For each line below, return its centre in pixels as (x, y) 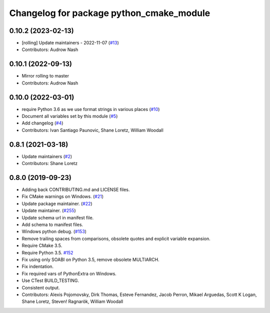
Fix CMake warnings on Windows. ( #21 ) (63, 196)
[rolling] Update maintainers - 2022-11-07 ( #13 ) (70, 43)
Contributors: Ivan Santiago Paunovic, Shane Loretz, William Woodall (92, 130)
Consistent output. (41, 287)
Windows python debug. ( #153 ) (54, 231)
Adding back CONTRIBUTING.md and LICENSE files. (76, 189)
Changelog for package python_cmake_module (110, 13)
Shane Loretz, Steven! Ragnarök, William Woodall (72, 301)
